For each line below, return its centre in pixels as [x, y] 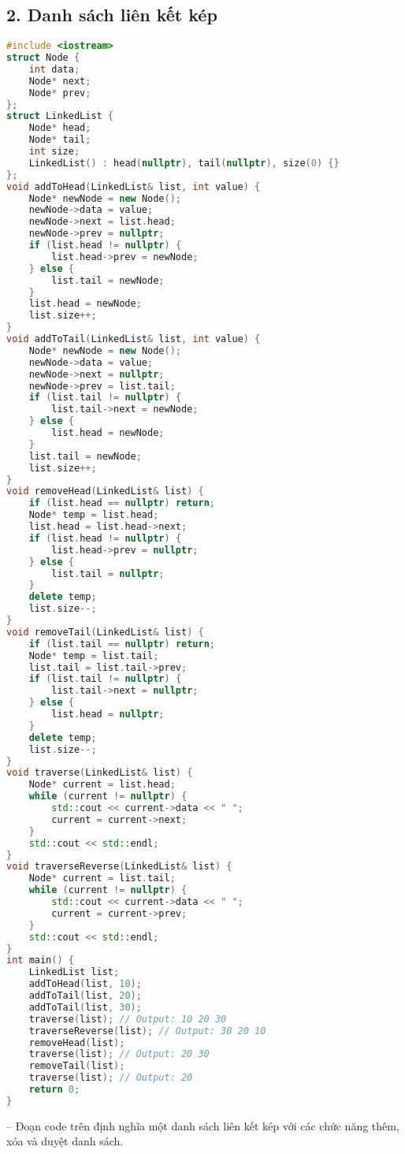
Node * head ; [60, 128]
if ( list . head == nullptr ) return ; [122, 503]
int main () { [40, 960]
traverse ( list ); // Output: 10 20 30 [128, 1019]
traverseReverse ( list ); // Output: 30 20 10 [147, 1031]
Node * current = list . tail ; [102, 879]
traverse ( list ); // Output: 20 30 [119, 1054]
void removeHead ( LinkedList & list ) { [105, 491]
